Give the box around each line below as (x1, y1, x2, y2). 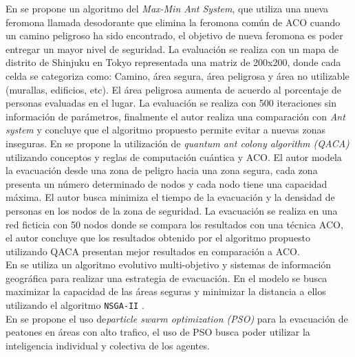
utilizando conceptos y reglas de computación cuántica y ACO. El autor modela (6, 149, 342, 164)
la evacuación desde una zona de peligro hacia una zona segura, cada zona (6, 163, 318, 177)
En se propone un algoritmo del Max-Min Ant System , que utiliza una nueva (6, 1, 329, 15)
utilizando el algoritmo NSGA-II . (6, 298, 144, 312)
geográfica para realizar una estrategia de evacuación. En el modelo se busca (6, 270, 327, 285)
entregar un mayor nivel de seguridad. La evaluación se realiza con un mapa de (6, 41, 338, 56)
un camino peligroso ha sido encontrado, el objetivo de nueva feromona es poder (6, 28, 343, 43)
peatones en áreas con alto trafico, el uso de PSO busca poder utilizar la (6, 325, 310, 339)
